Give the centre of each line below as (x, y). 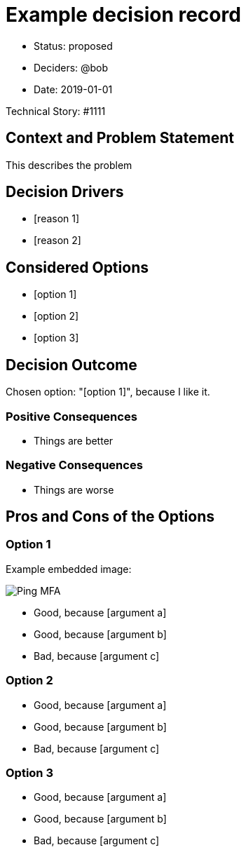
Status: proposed (73, 46)
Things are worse (74, 489)
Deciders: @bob (71, 67)
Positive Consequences (71, 416)
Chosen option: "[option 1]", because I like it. (108, 392)
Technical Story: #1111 (56, 111)
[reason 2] (57, 241)
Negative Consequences (74, 465)
